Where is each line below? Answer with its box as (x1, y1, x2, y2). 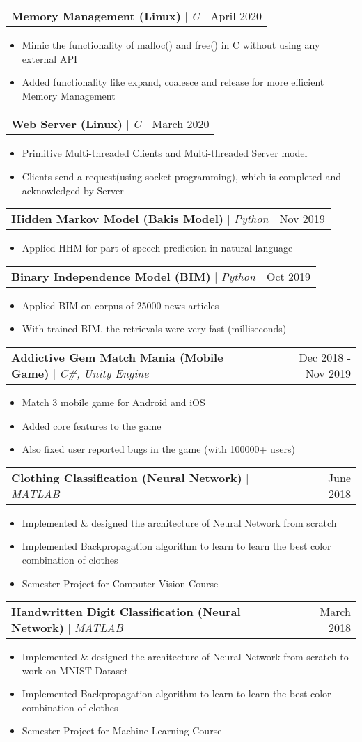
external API (22, 51, 77, 65)
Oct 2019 (266, 268, 311, 284)
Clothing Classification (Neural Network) (11, 469, 242, 486)
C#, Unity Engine (59, 364, 149, 381)
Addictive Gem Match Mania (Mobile (11, 348, 223, 365)
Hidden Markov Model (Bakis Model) (11, 210, 224, 227)
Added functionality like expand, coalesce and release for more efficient (22, 75, 324, 89)
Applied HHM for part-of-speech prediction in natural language (22, 240, 293, 255)
